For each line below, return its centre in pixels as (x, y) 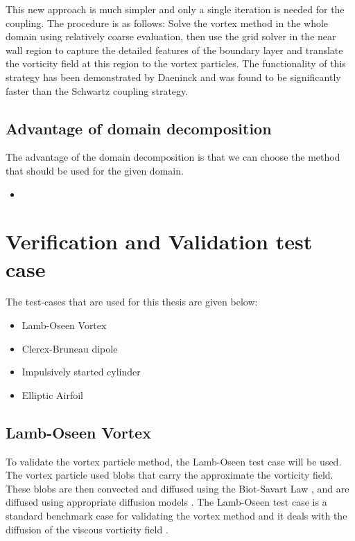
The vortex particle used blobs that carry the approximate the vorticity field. (170, 475)
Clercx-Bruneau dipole (70, 348)
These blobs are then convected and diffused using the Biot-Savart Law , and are (177, 488)
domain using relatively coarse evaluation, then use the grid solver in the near (171, 36)
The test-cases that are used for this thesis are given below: (132, 302)
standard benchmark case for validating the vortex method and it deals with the (176, 515)
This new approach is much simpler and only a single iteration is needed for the (175, 9)
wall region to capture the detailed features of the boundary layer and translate (174, 50)
